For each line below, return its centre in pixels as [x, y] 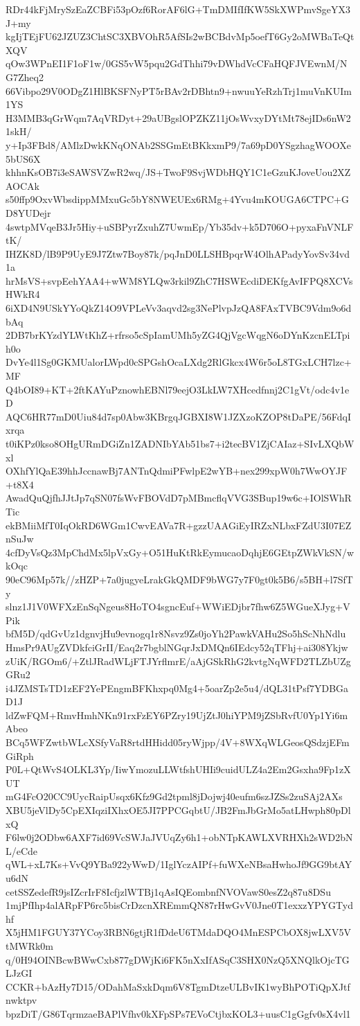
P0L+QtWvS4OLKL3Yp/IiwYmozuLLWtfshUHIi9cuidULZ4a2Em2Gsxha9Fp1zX [178, 769]
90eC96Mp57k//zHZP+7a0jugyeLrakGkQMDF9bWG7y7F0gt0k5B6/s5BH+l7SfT [179, 579]
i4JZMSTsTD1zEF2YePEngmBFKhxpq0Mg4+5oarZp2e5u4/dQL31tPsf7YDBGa [177, 688]
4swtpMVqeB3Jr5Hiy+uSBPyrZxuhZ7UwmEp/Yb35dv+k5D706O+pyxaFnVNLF [180, 226]
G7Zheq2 [25, 77]
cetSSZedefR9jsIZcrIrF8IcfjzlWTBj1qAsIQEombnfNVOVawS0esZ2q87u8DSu [168, 891]
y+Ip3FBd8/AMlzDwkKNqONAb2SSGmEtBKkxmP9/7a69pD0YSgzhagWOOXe [178, 144]
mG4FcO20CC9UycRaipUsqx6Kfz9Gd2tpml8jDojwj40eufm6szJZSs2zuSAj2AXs [174, 796]
